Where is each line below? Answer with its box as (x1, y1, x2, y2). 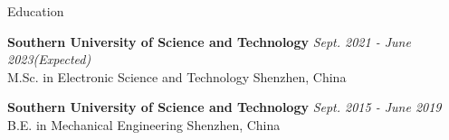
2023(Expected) (7, 50, 91, 69)
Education (7, 2, 64, 20)
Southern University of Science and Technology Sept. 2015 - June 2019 (7, 98, 442, 117)
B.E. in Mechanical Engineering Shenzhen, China (7, 115, 281, 134)
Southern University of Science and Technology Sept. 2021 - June (7, 32, 411, 51)
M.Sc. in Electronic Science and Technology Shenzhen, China (7, 67, 347, 86)
